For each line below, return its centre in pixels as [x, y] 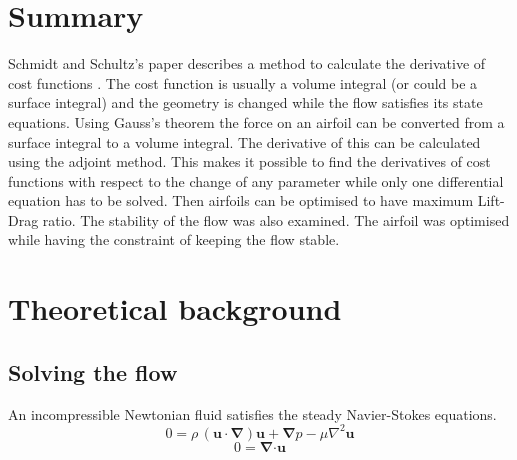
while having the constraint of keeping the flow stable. [174, 239]
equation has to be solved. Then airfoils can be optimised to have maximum [241, 200]
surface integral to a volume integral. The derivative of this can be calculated [244, 141]
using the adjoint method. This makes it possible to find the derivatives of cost [249, 161]
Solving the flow [93, 371]
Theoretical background [175, 308]
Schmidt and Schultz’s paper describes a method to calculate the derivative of [247, 63]
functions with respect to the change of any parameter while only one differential [256, 180]
